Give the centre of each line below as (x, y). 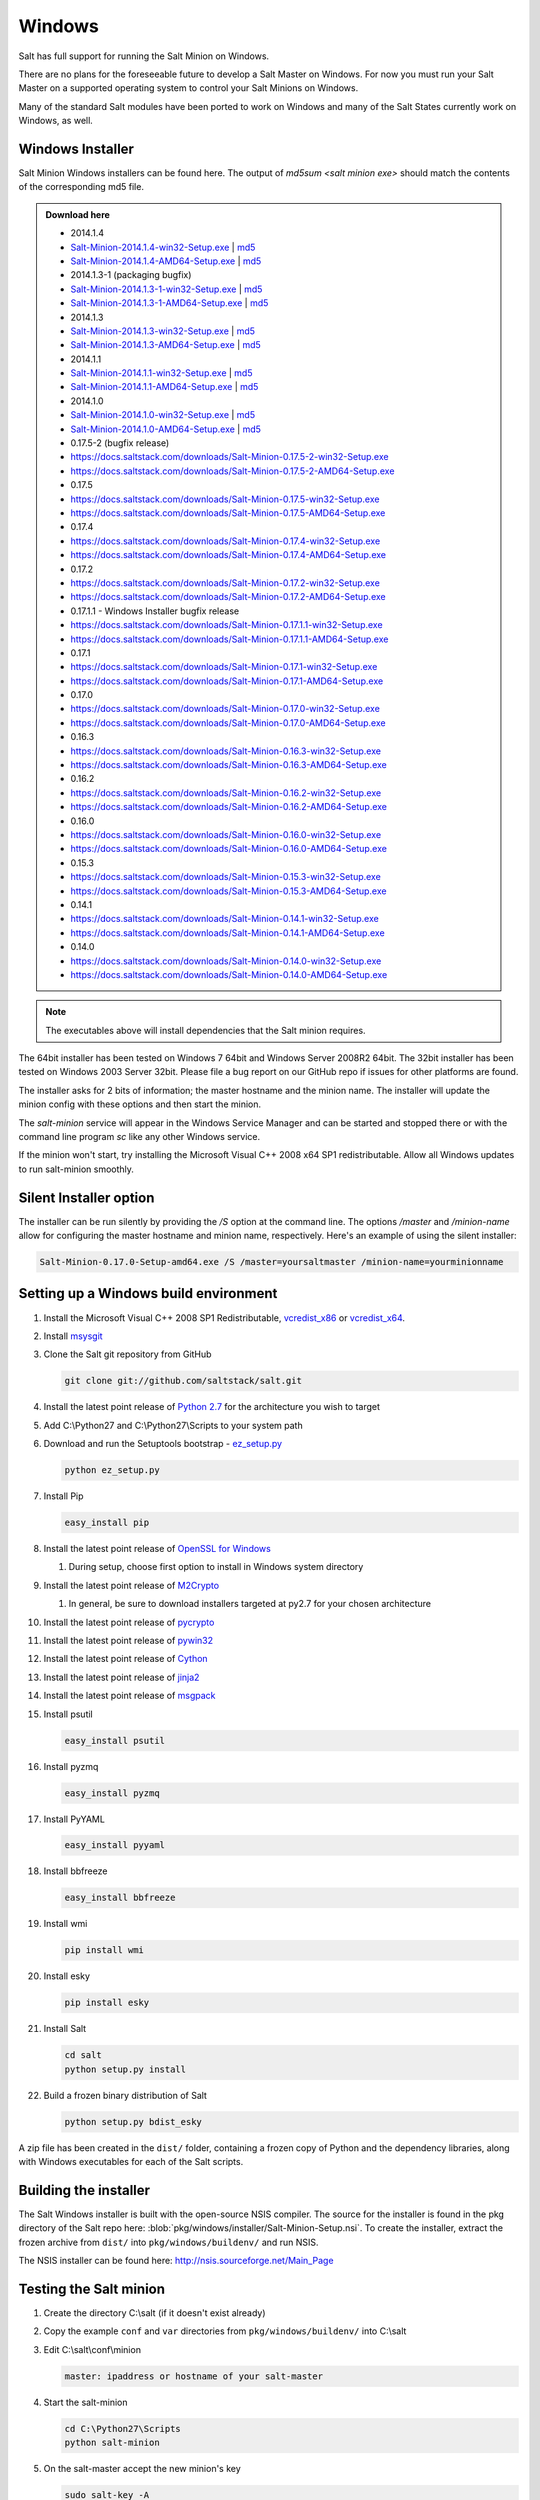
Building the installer (84, 2190)
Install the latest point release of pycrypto (129, 1622)
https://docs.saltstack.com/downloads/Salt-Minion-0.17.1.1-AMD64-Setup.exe (229, 639)
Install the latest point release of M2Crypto (131, 1585)
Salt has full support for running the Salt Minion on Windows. (144, 56)
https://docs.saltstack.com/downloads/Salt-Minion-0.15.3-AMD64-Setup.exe (228, 891)
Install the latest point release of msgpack (129, 1696)
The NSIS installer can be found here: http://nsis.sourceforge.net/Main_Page (176, 2261)
